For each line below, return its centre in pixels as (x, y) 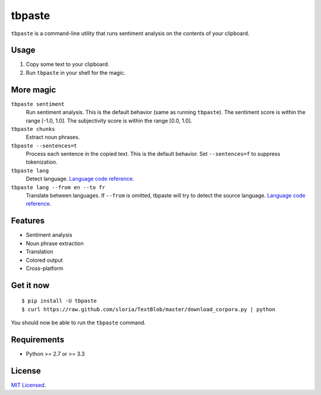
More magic (34, 90)
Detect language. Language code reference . (80, 179)
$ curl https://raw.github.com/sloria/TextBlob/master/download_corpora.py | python (149, 309)
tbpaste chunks (33, 129)
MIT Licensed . (29, 385)
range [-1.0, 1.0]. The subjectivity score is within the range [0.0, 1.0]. (109, 120)
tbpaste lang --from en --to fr (58, 187)
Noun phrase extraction (55, 243)
